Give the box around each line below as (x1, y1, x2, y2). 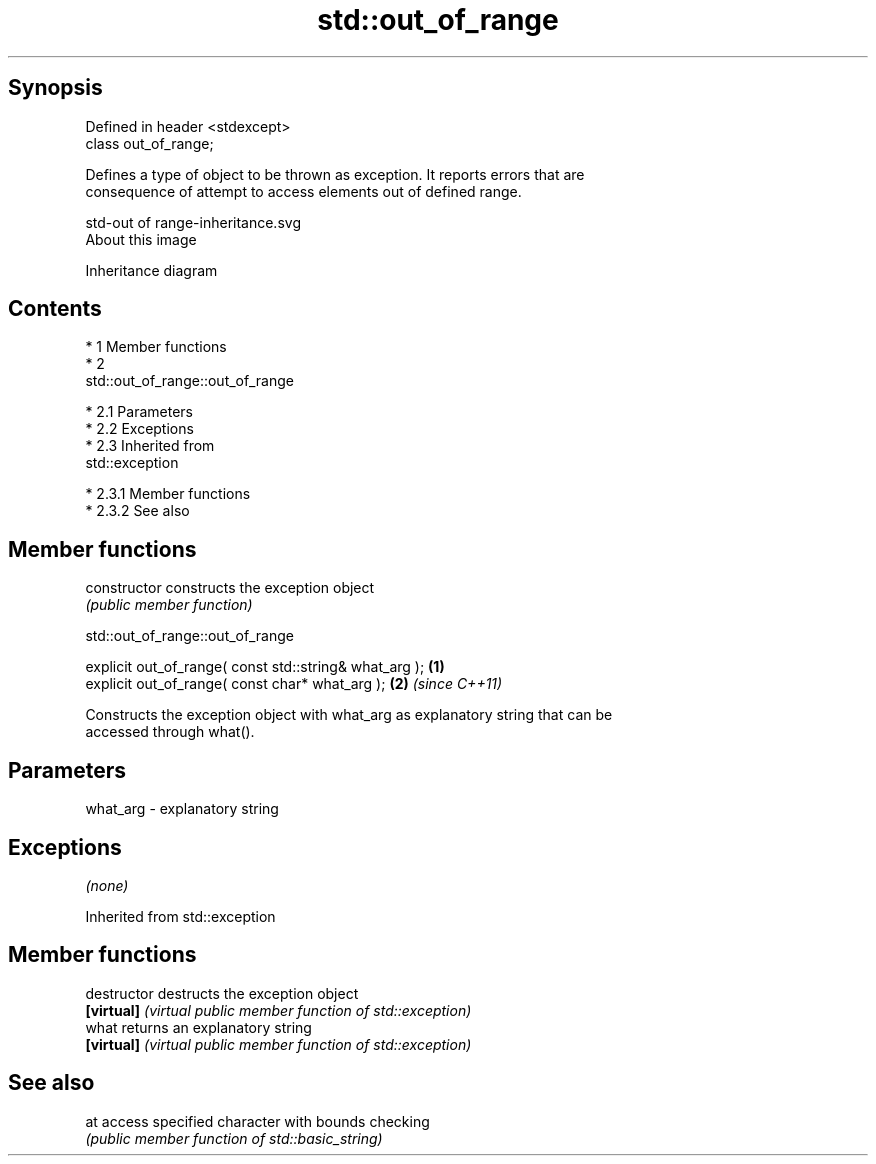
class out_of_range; (85, 134, 214, 152)
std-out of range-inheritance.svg (85, 213, 301, 231)
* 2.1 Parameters (85, 403, 193, 421)
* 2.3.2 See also (85, 502, 190, 520)
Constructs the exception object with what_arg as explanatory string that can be (85, 706, 613, 724)
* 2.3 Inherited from (85, 437, 215, 455)
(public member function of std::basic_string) (85, 1129, 383, 1147)
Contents (8, 296, 102, 322)
